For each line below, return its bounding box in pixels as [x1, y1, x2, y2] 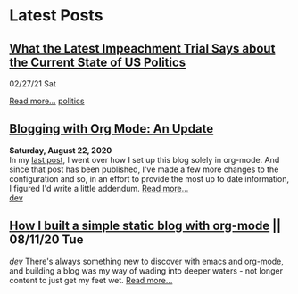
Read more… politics [9, 95, 85, 106]
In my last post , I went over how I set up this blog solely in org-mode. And [9, 154, 280, 165]
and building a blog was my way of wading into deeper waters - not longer [9, 265, 284, 276]
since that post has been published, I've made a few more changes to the [9, 164, 279, 175]
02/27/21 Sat [9, 78, 56, 89]
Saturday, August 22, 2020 [9, 144, 112, 156]
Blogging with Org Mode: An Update [9, 121, 214, 136]
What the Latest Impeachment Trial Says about [9, 41, 276, 56]
